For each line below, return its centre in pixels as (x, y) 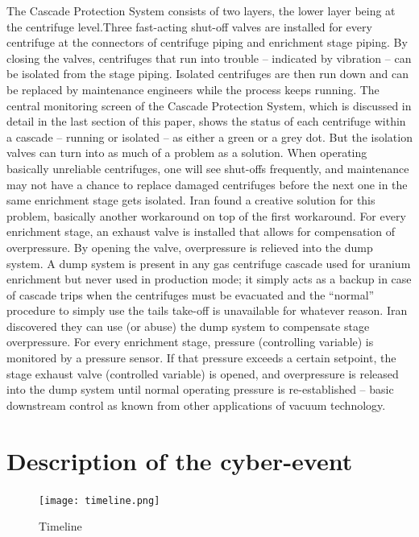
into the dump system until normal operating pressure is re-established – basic (200, 389)
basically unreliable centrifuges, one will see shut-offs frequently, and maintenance (208, 168)
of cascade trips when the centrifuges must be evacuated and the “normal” (191, 294)
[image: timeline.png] (100, 500)
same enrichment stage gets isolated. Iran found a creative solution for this (191, 200)
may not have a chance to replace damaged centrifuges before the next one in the (207, 184)
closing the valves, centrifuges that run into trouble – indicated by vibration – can (209, 58)
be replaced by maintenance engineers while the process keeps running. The (193, 89)
